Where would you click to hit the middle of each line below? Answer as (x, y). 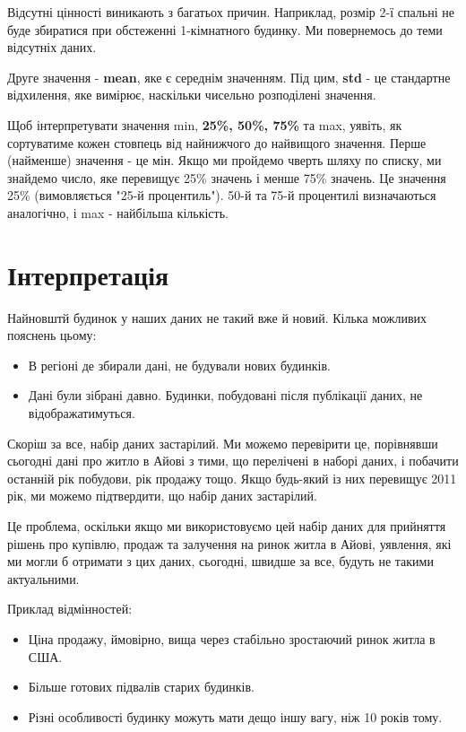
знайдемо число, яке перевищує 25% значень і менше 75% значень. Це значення (227, 177)
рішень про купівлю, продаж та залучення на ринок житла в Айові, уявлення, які (229, 543)
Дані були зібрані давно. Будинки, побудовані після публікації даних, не (225, 395)
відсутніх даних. (52, 47)
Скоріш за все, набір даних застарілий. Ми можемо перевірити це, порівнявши (223, 443)
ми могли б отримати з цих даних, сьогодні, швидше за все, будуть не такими (220, 561)
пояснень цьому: (52, 335)
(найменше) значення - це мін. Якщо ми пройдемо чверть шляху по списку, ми (224, 160)
